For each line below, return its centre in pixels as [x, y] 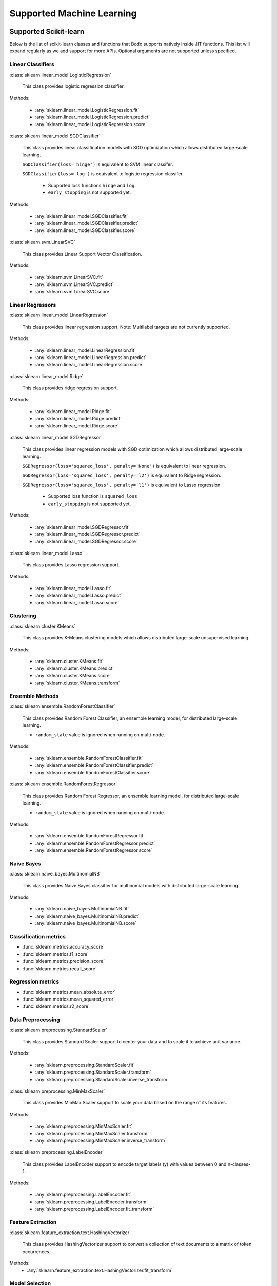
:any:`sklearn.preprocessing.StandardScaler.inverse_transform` [102, 1079]
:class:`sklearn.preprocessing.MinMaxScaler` [57, 1091]
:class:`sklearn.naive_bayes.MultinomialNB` [55, 874]
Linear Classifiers [32, 64]
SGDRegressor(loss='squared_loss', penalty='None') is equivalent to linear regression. [124, 466]
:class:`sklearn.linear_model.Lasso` [47, 553]
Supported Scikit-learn [47, 32]
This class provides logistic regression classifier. [74, 86]
